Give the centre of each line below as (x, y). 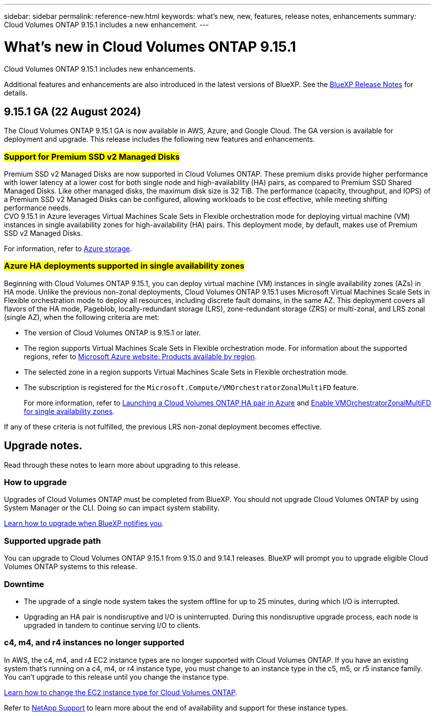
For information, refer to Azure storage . (68, 249)
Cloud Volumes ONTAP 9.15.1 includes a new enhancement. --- (107, 25)
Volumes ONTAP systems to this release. (71, 567)
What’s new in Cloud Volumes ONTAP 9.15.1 (150, 47)
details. (16, 93)
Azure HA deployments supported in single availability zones (124, 266)
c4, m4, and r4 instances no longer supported (94, 643)
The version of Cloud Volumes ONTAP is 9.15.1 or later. (112, 332)
